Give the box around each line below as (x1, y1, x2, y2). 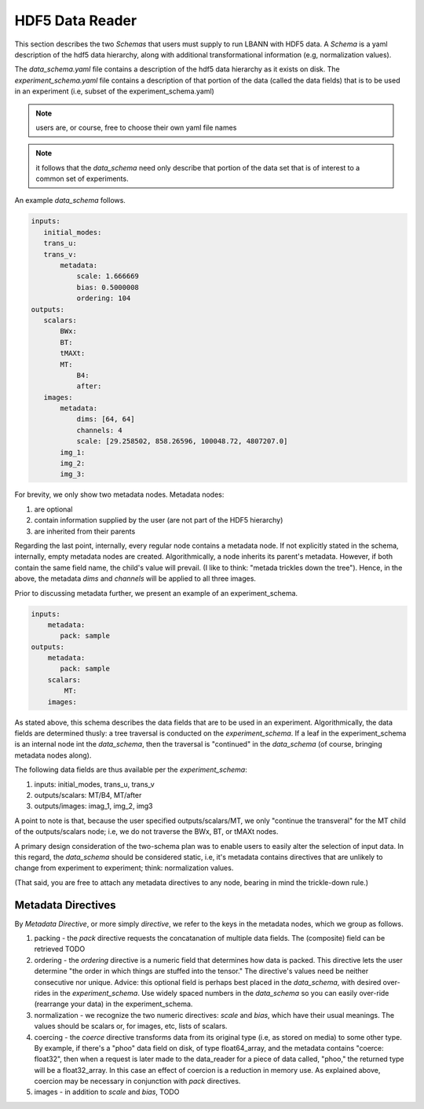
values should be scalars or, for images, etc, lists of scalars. (34, 1022, 228, 1031)
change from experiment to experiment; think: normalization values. (14, 863, 234, 872)
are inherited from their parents (34, 527, 136, 536)
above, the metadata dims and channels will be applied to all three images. (14, 574, 257, 583)
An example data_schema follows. (14, 196, 126, 205)
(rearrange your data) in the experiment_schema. (34, 999, 193, 1009)
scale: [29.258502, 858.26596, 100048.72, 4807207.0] (76, 437, 288, 446)
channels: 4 (76, 425, 123, 435)
